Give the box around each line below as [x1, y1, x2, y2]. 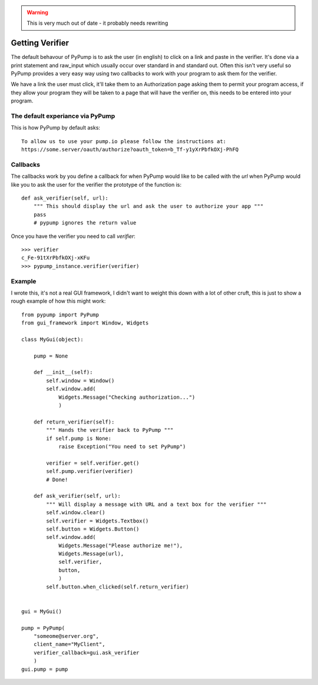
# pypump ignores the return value [33, 220, 137, 226]
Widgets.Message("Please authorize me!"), [58, 542, 183, 549]
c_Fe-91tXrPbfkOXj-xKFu [21, 254, 90, 262]
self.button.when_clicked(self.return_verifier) [46, 583, 190, 590]
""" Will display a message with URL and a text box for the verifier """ [46, 501, 267, 508]
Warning [26, 9, 48, 16]
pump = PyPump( [21, 624, 65, 631]
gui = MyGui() [21, 608, 62, 615]
